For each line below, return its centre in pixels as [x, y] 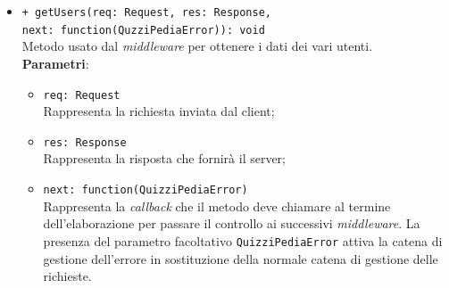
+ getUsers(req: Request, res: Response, [146, 12]
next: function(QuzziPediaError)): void [143, 30]
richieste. [67, 276]
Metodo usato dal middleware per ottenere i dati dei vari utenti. [197, 46]
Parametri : [55, 63]
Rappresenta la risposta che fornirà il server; [164, 158]
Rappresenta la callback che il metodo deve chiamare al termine [217, 206]
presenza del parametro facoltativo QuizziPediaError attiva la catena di [243, 240]
